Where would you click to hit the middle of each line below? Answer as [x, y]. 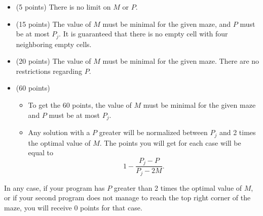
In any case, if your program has [54, 187]
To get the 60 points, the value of [80, 105]
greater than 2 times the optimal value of [178, 187]
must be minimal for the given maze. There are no [181, 61]
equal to [41, 153]
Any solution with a [59, 132]
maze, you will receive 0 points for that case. [73, 207]
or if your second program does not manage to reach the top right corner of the [127, 198]
